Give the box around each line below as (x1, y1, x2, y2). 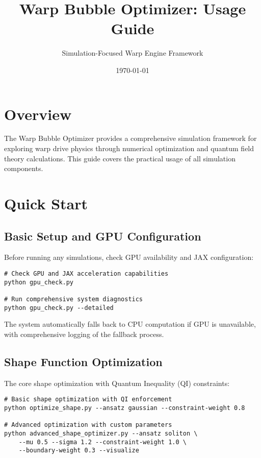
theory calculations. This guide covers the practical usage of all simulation (4, 153, 236, 163)
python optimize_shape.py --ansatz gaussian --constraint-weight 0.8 (4, 404, 245, 412)
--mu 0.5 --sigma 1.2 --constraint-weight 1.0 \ (18, 438, 187, 446)
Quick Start (4, 193, 88, 213)
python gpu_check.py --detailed (4, 304, 114, 311)
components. (4, 163, 43, 174)
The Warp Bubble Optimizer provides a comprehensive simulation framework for (4, 133, 257, 143)
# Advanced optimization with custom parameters (4, 421, 172, 429)
